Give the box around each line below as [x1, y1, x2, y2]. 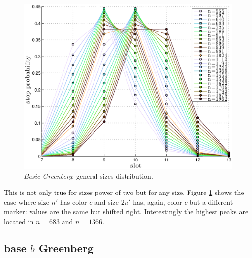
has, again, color [133, 196, 182, 207]
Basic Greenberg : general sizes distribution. [24, 170, 153, 181]
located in [4, 216, 34, 226]
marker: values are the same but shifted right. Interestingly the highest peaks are [4, 206, 249, 217]
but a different [189, 196, 233, 207]
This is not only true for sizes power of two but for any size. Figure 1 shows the [4, 187, 244, 197]
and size [94, 196, 119, 207]
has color [60, 196, 87, 207]
